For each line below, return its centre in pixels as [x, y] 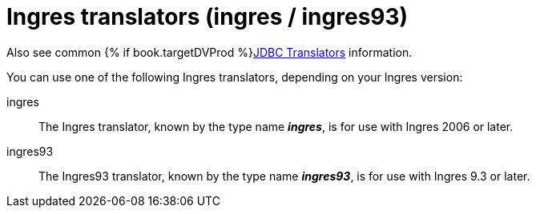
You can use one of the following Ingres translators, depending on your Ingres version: [235, 77]
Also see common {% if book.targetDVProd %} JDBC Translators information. [210, 52]
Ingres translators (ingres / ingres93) [208, 17]
